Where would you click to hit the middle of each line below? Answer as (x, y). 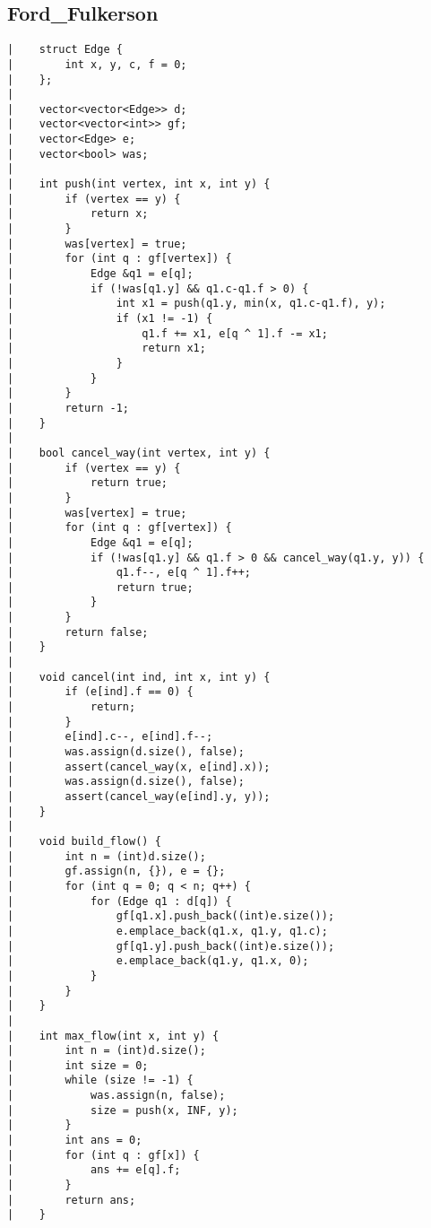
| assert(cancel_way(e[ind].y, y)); (139, 797)
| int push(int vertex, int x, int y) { (139, 184)
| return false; (78, 632)
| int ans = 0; (75, 1141)
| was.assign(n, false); (116, 1096)
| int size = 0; (78, 1065)
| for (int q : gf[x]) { (103, 1155)
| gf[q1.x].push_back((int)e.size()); (171, 916)
